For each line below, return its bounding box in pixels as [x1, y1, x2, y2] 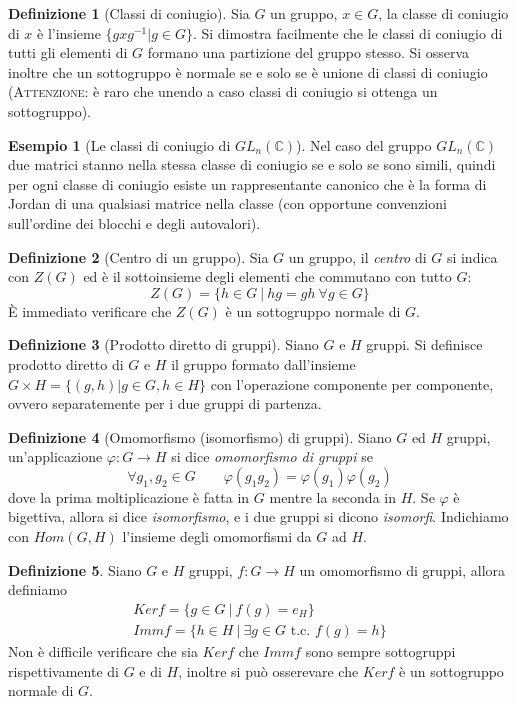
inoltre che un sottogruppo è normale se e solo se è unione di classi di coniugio [8, 61, 488, 82]
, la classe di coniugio [378, 3, 509, 23]
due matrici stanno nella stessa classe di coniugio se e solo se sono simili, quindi [8, 154, 496, 175]
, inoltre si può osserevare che [178, 660, 359, 681]
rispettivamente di [8, 660, 119, 681]
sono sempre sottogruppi [305, 640, 456, 661]
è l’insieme [37, 22, 101, 43]
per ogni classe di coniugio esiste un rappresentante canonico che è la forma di [8, 173, 487, 194]
